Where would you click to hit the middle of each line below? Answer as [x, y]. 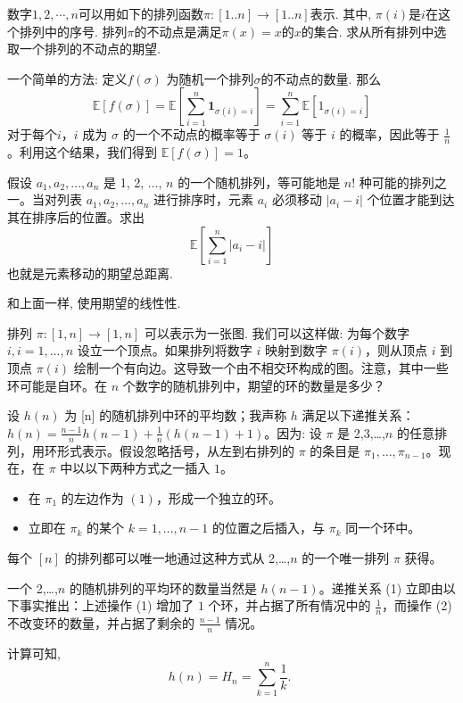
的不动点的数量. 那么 [321, 78]
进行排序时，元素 [204, 199]
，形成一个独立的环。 [218, 497]
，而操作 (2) [417, 605]
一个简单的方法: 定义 [67, 78]
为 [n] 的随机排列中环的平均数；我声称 [176, 415]
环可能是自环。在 [57, 385]
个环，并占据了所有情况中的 [289, 605]
